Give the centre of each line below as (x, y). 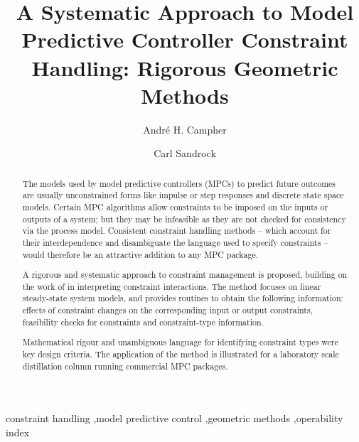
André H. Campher (185, 129)
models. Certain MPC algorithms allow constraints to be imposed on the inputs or (175, 206)
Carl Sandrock (185, 153)
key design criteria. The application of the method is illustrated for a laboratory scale (181, 354)
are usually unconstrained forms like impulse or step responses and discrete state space (183, 195)
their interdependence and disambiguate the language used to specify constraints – (175, 242)
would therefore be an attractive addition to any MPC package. (140, 254)
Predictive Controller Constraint (185, 39)
